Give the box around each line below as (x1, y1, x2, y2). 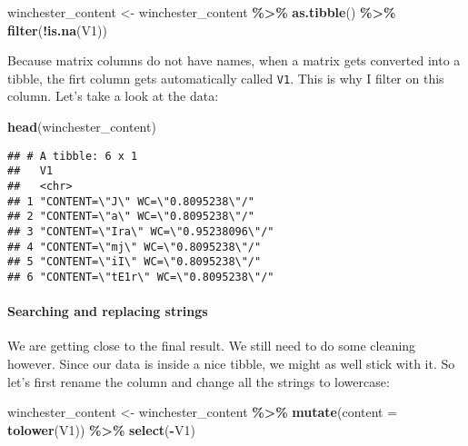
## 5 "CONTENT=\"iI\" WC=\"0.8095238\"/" (7, 255, 262, 269)
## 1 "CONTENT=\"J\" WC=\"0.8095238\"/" (7, 194, 255, 208)
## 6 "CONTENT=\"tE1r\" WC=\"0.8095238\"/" (7, 270, 274, 283)
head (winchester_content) (7, 117, 156, 136)
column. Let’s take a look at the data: (7, 86, 219, 105)
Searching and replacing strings (7, 302, 208, 321)
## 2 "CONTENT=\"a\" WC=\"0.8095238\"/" (7, 210, 255, 223)
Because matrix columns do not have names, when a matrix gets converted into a (7, 51, 461, 70)
